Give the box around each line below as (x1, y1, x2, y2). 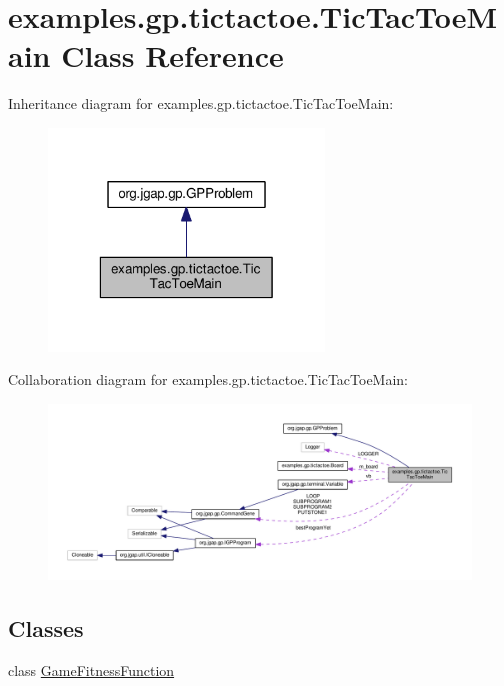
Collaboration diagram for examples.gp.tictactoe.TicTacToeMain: (8, 369, 409, 390)
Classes (8, 613, 84, 644)
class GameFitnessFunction (8, 659, 175, 680)
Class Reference (61, 35, 284, 76)
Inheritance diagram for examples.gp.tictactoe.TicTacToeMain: (8, 93, 394, 114)
